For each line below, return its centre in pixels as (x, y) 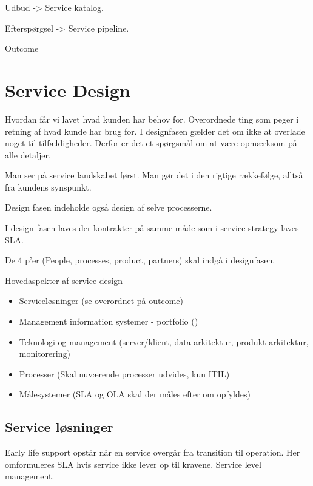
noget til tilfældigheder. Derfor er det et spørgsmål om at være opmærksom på (151, 143)
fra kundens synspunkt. (48, 187)
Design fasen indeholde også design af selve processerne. (109, 207)
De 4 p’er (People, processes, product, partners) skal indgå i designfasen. (140, 260)
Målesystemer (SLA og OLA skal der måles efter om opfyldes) (135, 394)
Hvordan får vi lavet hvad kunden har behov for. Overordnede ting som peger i (152, 119)
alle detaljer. (28, 154)
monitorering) (45, 353)
